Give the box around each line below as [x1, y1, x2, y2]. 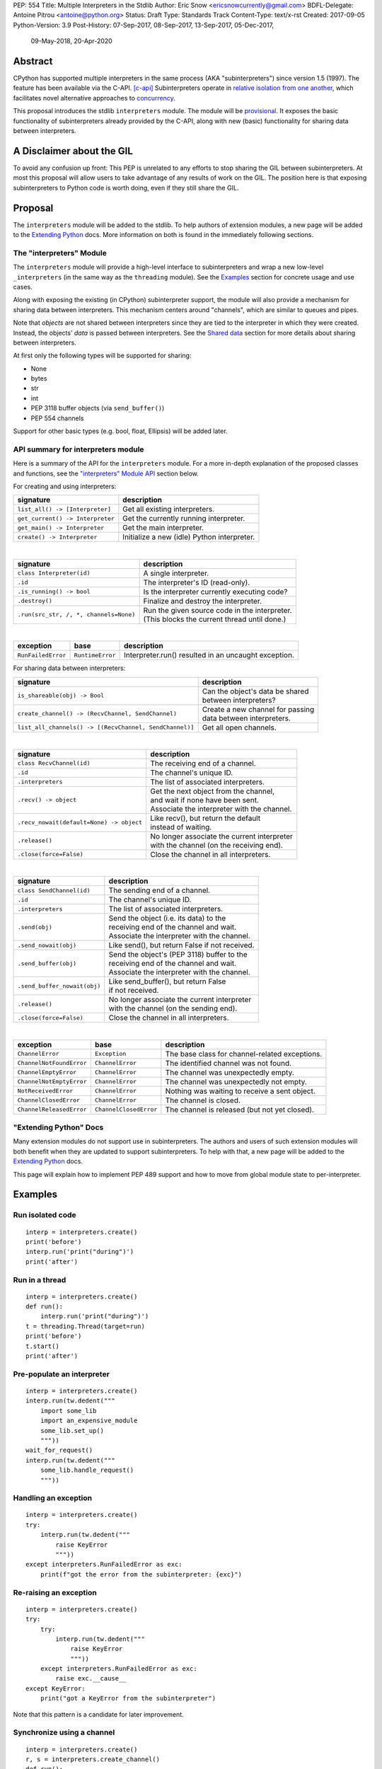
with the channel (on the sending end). [108, 1003, 238, 1013]
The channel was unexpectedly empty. [165, 1067, 295, 1077]
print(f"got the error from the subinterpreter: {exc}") [40, 1570, 242, 1578]
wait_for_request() [25, 1446, 93, 1454]
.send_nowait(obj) [17, 941, 77, 949]
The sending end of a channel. [108, 885, 211, 895]
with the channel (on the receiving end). [149, 840, 283, 850]
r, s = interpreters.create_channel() [25, 1756, 161, 1763]
